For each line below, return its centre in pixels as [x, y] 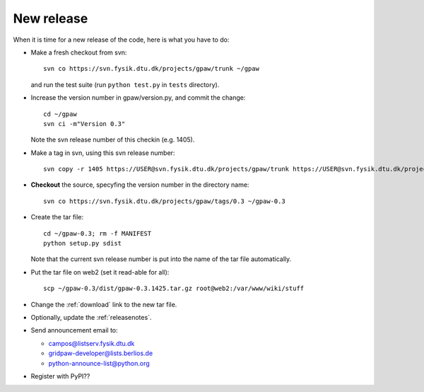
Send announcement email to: [74, 330]
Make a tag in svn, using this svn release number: [103, 153]
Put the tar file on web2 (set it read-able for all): [100, 272]
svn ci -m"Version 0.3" [84, 123]
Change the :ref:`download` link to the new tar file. [104, 304]
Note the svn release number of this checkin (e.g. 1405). [113, 140]
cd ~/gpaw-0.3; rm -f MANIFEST [98, 233]
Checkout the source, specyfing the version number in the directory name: [140, 185]
